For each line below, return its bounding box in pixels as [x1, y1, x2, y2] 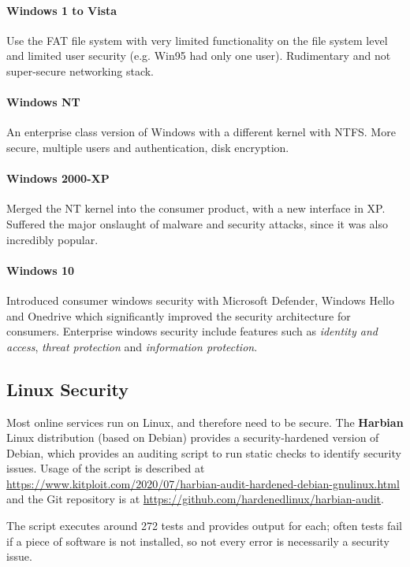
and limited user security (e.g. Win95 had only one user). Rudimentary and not [6, 47, 391, 64]
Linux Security [6, 376, 129, 401]
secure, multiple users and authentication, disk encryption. [6, 139, 289, 155]
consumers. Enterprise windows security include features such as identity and [6, 323, 378, 339]
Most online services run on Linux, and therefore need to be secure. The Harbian [6, 413, 404, 430]
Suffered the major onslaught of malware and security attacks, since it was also [6, 215, 388, 232]
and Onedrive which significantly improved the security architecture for [6, 307, 351, 324]
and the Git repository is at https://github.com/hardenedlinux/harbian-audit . [6, 491, 384, 507]
